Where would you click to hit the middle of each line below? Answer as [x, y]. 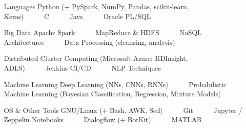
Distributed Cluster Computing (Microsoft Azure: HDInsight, [96, 58]
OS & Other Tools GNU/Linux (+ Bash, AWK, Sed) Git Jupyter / [123, 110]
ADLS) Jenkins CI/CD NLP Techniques [82, 67]
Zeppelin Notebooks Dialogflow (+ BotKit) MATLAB [103, 119]
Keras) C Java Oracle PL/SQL [78, 16]
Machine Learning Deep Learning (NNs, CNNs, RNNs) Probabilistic [115, 84]
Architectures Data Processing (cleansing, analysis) [90, 42]
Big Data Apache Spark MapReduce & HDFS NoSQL [103, 32]
